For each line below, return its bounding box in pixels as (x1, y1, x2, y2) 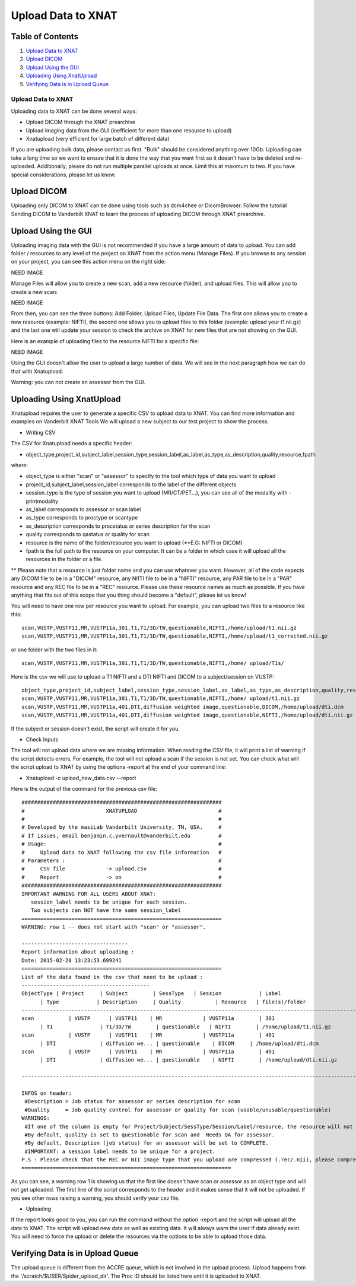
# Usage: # (21, 841, 222, 847)
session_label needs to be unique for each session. (30, 899, 187, 905)
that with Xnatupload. (11, 368, 63, 375)
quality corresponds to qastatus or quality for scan (26, 531, 150, 538)
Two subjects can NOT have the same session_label (30, 907, 181, 914)
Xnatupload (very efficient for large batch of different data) (26, 135, 170, 142)
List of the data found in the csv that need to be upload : (21, 974, 203, 980)
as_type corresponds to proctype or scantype (26, 514, 138, 521)
